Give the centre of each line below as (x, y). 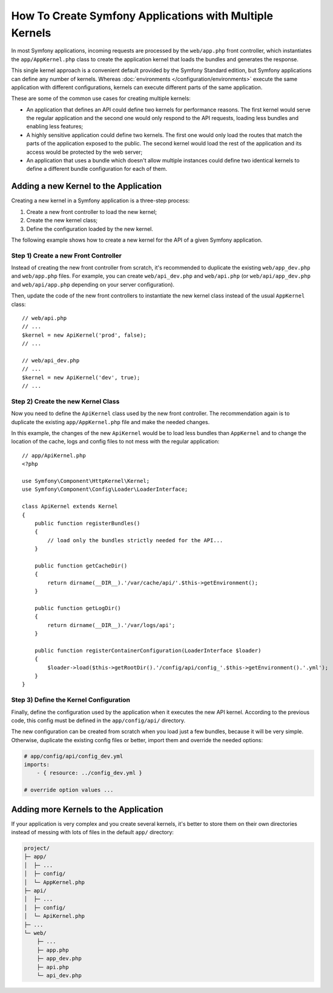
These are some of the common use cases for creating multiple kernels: (101, 98)
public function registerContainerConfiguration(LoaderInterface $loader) (148, 650)
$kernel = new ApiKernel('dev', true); (81, 377)
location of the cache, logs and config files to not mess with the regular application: (115, 442)
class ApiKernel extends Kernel (70, 506)
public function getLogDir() (77, 608)
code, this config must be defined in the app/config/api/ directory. (98, 720)
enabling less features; (55, 127)
